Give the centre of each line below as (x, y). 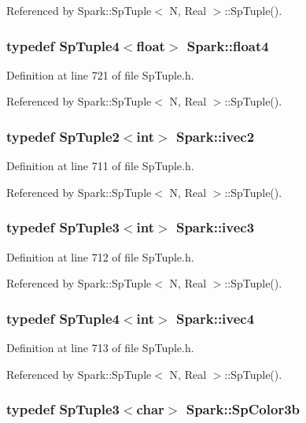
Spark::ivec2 (215, 136)
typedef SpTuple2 (63, 136)
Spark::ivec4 (215, 318)
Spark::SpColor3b (243, 409)
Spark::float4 (228, 45)
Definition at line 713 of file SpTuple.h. (100, 348)
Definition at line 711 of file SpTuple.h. (100, 166)
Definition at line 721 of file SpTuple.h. (100, 74)
